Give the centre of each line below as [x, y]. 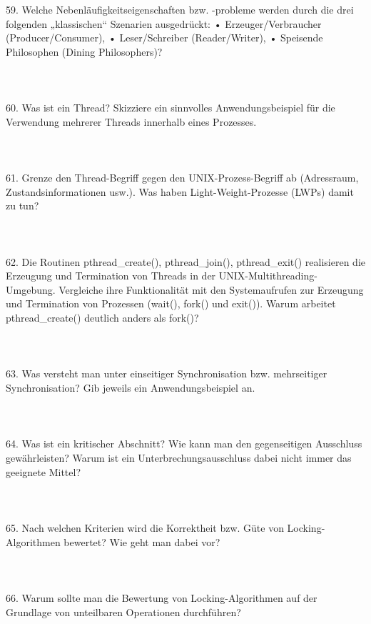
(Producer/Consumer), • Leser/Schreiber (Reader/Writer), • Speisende [164, 38]
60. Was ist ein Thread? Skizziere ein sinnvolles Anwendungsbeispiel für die [171, 108]
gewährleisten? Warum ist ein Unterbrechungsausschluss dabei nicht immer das [179, 457]
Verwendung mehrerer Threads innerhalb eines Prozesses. [131, 121]
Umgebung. [31, 289]
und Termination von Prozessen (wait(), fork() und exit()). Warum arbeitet [171, 303]
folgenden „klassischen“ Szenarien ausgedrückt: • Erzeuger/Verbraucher [164, 23]
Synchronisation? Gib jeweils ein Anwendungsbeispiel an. [131, 388]
